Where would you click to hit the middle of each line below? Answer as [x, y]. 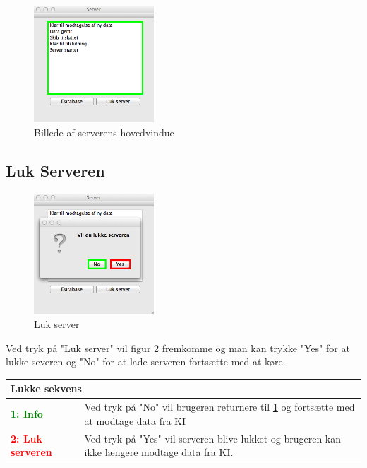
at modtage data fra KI [135, 420]
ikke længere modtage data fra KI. [159, 452]
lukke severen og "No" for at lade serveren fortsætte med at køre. [146, 362]
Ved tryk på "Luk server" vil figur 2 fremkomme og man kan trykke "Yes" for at [178, 347]
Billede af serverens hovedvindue [104, 133]
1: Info [27, 413]
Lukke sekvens [46, 388]
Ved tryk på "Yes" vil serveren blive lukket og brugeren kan [213, 438]
